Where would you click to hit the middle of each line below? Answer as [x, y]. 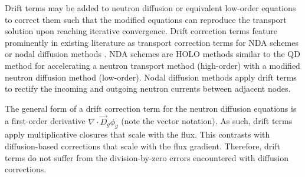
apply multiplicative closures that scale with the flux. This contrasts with [137, 134]
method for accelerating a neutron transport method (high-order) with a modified [152, 65]
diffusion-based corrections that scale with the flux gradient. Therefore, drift [142, 146]
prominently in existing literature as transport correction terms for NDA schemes [152, 42]
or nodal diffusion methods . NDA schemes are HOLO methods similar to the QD [152, 54]
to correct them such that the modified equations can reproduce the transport [146, 19]
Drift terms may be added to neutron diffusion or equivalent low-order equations [150, 8]
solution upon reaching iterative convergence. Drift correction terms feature [141, 31]
